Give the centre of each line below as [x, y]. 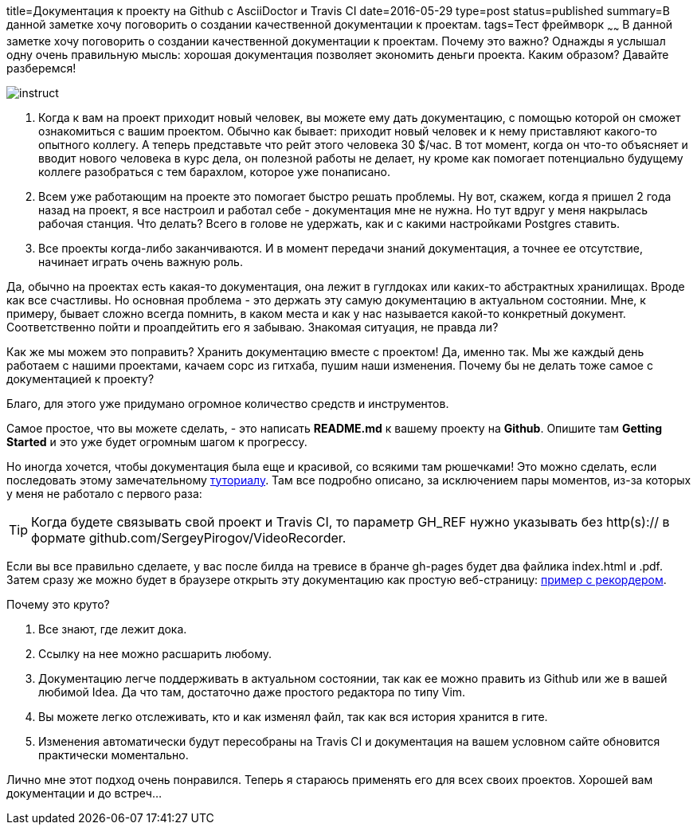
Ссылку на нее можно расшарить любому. [155, 653]
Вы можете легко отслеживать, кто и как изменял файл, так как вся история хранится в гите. [293, 716]
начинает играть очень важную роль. [141, 261]
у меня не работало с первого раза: [104, 493]
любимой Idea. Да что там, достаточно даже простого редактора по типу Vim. [252, 692]
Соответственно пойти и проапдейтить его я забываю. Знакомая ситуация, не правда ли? [253, 327]
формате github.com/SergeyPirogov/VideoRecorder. [189, 537]
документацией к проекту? [80, 378]
